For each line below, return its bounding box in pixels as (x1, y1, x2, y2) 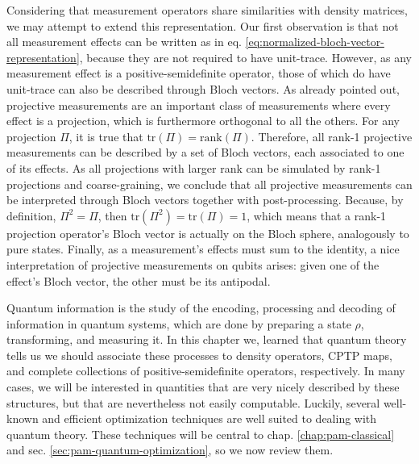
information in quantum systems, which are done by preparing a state (6, 315, 351, 332)
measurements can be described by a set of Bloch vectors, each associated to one (6, 144, 404, 161)
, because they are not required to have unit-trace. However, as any (79, 48, 412, 65)
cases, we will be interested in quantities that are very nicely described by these (6, 378, 400, 395)
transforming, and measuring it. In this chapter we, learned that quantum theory (6, 331, 407, 348)
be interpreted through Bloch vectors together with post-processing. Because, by (6, 191, 404, 208)
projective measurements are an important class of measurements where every (6, 96, 391, 113)
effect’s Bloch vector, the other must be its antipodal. (6, 272, 271, 289)
